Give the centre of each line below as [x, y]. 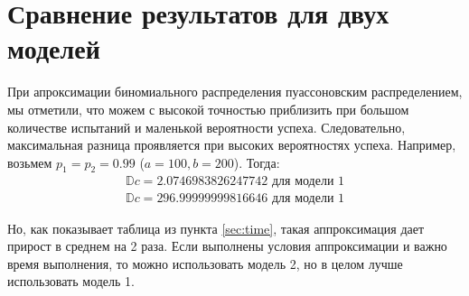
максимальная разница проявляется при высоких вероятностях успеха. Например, [232, 145]
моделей [54, 48]
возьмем [30, 162]
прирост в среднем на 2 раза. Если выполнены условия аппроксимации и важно [227, 246]
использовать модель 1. [71, 281]
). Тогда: [257, 162]
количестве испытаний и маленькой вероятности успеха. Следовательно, [206, 127]
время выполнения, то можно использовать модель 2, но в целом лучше [205, 263]
